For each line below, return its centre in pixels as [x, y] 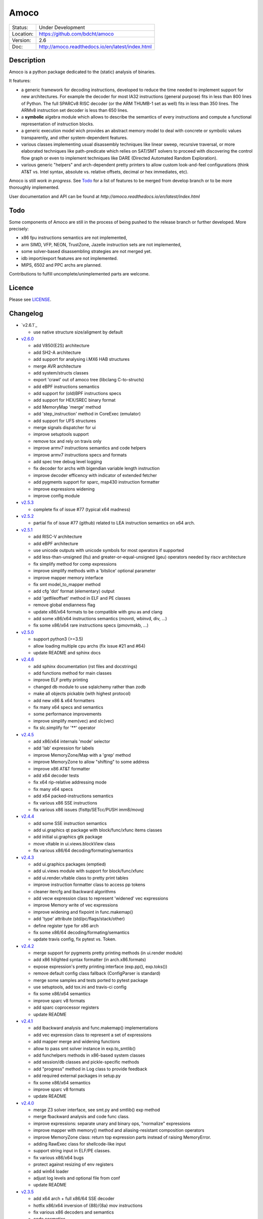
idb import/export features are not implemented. [69, 258]
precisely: [19, 229]
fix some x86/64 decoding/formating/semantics [81, 932]
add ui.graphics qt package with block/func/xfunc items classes [98, 830]
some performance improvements [67, 714]
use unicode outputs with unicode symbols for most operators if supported [109, 551]
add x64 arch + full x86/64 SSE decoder [74, 1199]
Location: [23, 34]
